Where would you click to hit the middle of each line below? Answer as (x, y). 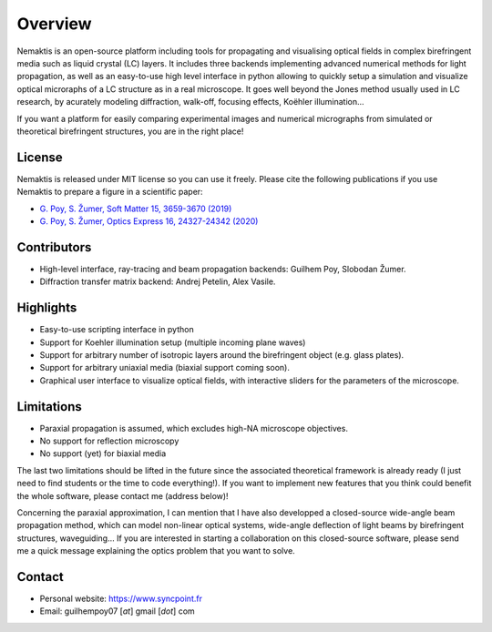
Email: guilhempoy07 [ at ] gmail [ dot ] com (117, 611)
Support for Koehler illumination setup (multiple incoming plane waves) (173, 342)
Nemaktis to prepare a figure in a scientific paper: (110, 192)
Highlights (47, 308)
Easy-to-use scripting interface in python (117, 330)
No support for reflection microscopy (109, 441)
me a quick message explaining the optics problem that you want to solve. (156, 551)
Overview (54, 24)
